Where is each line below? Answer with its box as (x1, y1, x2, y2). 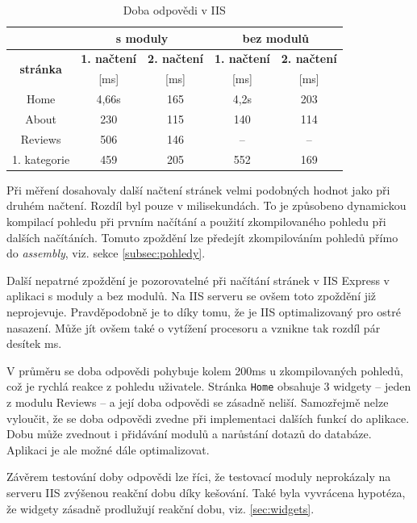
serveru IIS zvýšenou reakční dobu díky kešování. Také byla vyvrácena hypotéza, (6, 483, 406, 500)
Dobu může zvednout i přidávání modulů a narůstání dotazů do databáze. (6, 425, 372, 442)
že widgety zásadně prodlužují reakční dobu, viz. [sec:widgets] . (6, 500, 315, 517)
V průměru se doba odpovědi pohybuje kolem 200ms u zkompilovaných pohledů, (6, 362, 403, 379)
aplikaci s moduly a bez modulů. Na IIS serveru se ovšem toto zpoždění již (6, 287, 377, 304)
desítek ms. (6, 335, 62, 352)
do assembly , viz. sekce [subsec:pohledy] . (6, 245, 206, 261)
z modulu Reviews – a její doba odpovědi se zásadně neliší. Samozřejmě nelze (6, 393, 389, 410)
